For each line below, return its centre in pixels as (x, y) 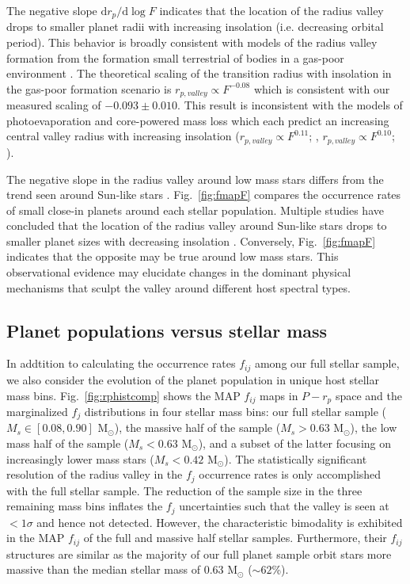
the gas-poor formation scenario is (89, 88)
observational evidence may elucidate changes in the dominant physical (179, 272)
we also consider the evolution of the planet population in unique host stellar (193, 379)
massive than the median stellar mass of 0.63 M (122, 569)
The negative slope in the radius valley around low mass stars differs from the (195, 179)
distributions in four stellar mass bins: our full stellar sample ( (235, 411)
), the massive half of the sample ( (197, 428)
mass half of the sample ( (68, 443)
